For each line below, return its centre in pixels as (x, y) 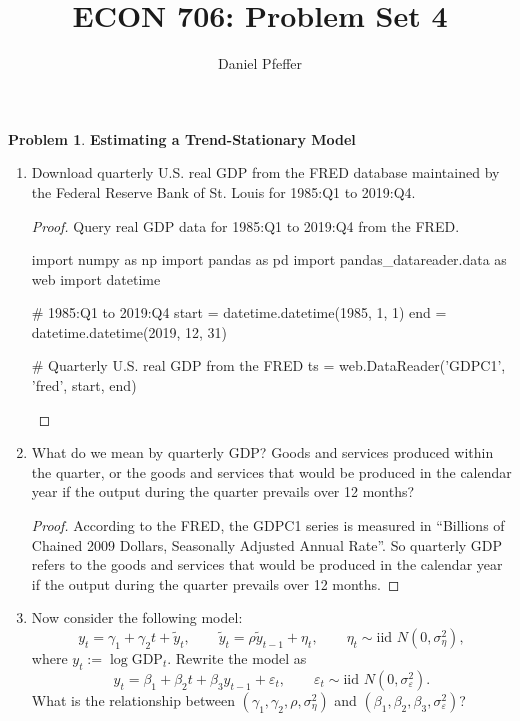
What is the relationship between (133, 699)
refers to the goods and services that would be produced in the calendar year (267, 564)
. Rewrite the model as (237, 658)
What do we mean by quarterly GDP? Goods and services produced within (262, 452)
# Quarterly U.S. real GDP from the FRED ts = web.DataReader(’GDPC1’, (268, 365)
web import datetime (96, 278)
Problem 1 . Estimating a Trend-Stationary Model (182, 138)
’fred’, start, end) (84, 385)
